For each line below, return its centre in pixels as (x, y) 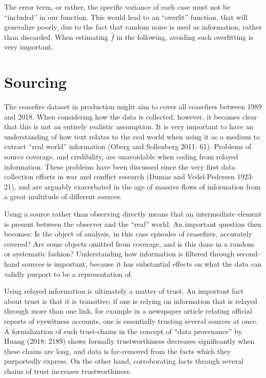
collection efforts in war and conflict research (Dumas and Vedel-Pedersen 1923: (129, 176)
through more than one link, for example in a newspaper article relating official (128, 311)
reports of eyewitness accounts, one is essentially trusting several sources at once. (131, 321)
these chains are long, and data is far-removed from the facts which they (118, 351)
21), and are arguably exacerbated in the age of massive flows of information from (132, 186)
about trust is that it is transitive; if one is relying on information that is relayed (131, 301)
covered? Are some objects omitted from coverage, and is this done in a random (129, 243)
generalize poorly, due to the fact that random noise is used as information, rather (133, 27)
